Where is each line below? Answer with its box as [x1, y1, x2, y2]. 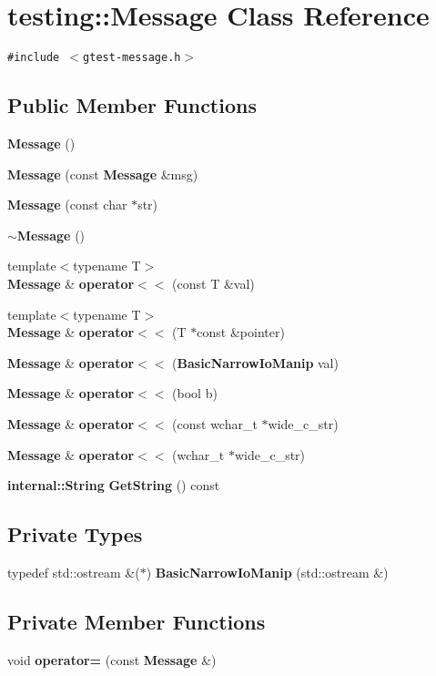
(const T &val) [172, 273, 255, 292]
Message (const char [7, 195, 127, 214]
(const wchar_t [172, 414, 258, 433]
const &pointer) [197, 323, 285, 342]
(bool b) [172, 384, 218, 403]
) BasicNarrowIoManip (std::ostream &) [146, 562, 389, 581]
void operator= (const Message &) [7, 650, 217, 669]
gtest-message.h [83, 51, 181, 65]
